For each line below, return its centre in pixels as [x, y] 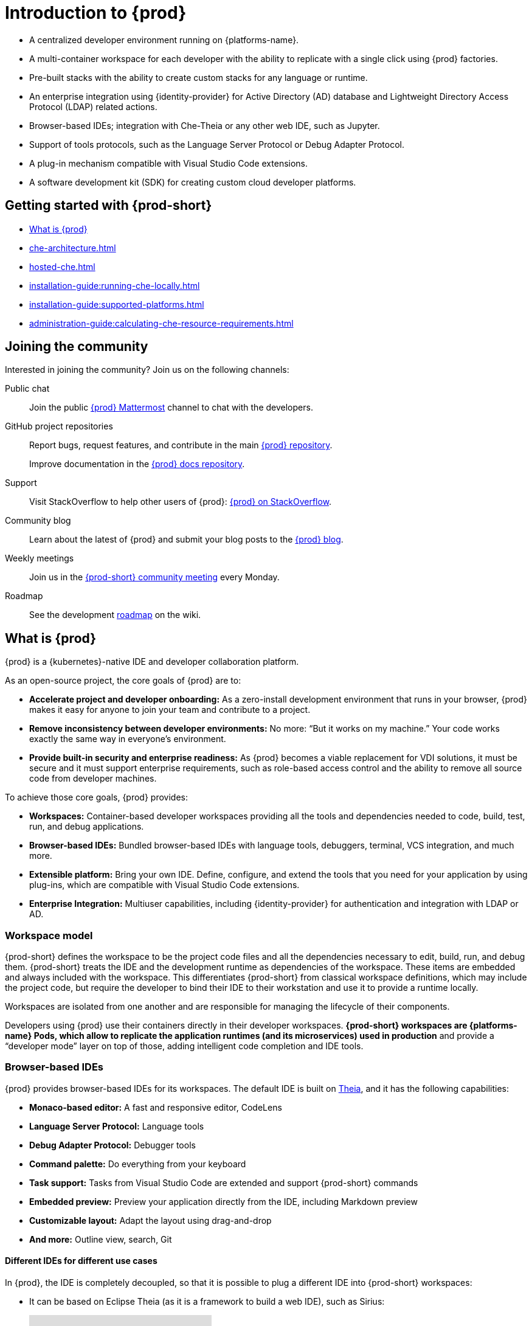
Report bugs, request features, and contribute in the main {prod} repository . [181, 445]
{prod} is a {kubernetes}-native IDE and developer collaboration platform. [152, 662]
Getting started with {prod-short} [109, 206]
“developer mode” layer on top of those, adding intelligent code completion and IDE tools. [184, 1046]
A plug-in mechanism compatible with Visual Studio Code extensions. [169, 163]
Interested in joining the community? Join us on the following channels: [147, 370]
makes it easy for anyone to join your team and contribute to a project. [170, 710]
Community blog [38, 521]
